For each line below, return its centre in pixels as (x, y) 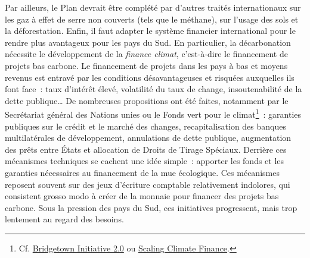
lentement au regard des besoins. (64, 219)
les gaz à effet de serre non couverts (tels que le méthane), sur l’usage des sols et (152, 19)
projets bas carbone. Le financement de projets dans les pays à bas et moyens (146, 65)
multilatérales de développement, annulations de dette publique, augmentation (148, 138)
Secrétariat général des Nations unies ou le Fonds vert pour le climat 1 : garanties (153, 113)
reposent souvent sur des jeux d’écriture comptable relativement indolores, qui (148, 184)
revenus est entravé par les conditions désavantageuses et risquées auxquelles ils (150, 77)
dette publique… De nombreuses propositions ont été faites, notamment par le (147, 100)
